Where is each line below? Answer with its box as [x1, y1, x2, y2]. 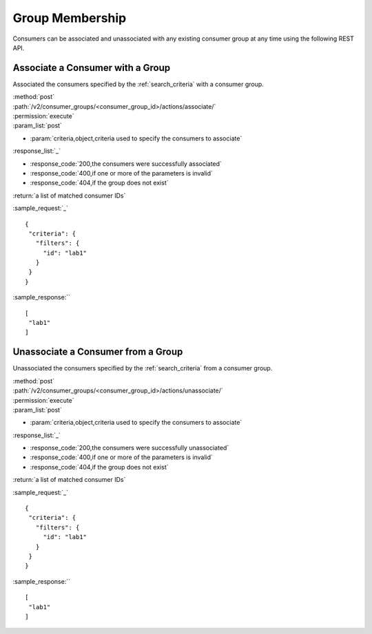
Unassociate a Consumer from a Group [12, 346, 183, 358]
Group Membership [12, 10, 127, 25]
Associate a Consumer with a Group [12, 62, 171, 74]
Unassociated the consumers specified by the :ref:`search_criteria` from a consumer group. [12, 364, 273, 372]
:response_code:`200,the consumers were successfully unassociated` [30, 444, 229, 452]
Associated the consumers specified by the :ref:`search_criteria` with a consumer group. [12, 80, 265, 88]
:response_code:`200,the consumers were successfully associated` [30, 159, 222, 168]
